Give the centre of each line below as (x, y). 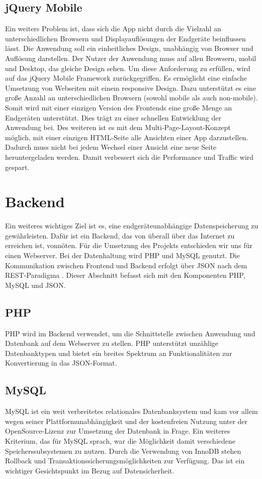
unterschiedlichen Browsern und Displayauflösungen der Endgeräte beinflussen (125, 38)
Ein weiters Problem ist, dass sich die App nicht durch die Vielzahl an (113, 28)
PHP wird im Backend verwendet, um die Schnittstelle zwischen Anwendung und (130, 333)
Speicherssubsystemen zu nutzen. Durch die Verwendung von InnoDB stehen (123, 451)
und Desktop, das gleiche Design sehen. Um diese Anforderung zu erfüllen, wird (128, 68)
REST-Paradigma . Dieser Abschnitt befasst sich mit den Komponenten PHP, (125, 275)
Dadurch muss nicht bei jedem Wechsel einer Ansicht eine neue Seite (111, 147)
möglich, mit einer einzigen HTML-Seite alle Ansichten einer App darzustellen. (127, 137)
